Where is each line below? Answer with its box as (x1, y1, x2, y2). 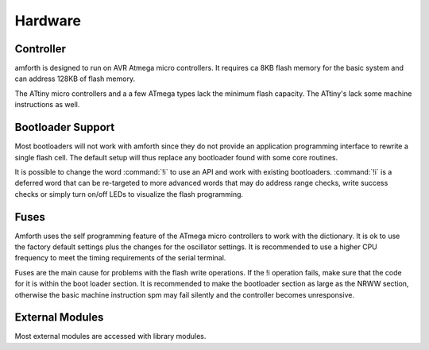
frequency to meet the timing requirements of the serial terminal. (14, 253, 226, 263)
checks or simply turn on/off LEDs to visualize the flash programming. (14, 189, 244, 198)
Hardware (14, 12, 81, 29)
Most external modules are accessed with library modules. (14, 332, 207, 341)
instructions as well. (14, 100, 80, 110)
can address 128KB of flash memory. (14, 74, 135, 83)
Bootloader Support (14, 121, 115, 134)
